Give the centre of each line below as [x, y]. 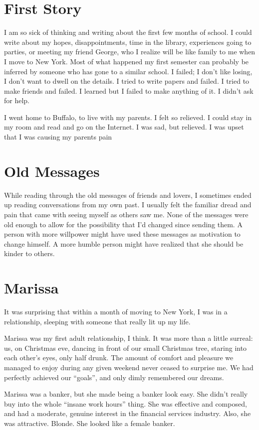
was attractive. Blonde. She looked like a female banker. [90, 423]
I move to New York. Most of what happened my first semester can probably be [127, 61]
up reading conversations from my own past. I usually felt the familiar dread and [128, 205]
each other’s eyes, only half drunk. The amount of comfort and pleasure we [119, 358]
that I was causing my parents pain [58, 137]
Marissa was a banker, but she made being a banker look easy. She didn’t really [126, 394]
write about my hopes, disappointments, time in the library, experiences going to [128, 42]
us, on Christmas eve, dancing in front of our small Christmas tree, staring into [126, 348]
